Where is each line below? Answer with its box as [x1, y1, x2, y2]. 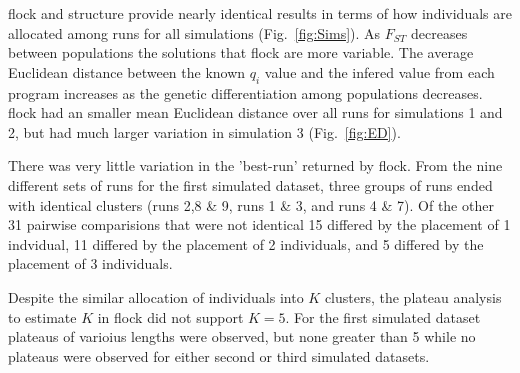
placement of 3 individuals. [8, 253, 173, 274]
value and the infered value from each [264, 61, 495, 82]
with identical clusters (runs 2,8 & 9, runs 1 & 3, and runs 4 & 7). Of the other [8, 194, 494, 215]
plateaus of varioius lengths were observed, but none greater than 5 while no [8, 326, 476, 347]
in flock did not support [97, 306, 244, 327]
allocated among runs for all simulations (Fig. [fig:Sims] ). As [8, 22, 381, 43]
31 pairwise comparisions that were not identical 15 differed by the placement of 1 [8, 214, 511, 235]
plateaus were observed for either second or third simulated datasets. [8, 345, 430, 366]
